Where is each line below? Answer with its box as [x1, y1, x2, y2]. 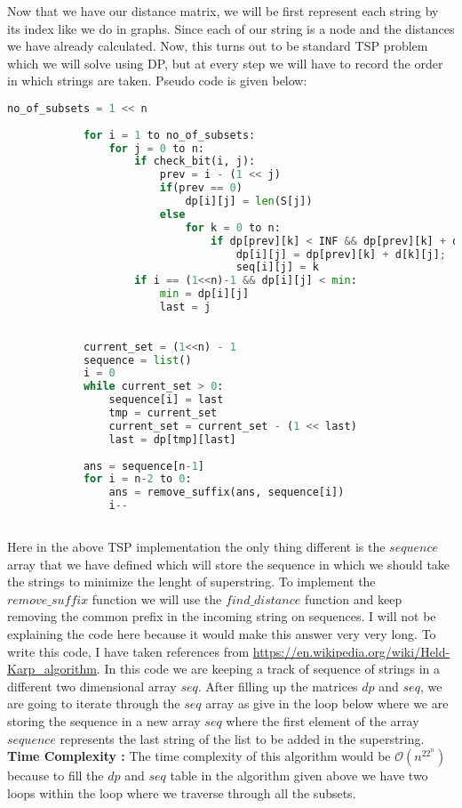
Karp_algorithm [7, 659, 97, 678]
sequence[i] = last [108, 393, 224, 407]
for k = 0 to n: [185, 221, 281, 234]
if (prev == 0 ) [159, 182, 243, 195]
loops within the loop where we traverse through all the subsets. [7, 783, 356, 802]
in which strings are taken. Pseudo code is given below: [7, 71, 307, 90]
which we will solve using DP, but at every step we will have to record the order [7, 53, 443, 72]
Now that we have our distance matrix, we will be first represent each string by [7, 2, 439, 20]
